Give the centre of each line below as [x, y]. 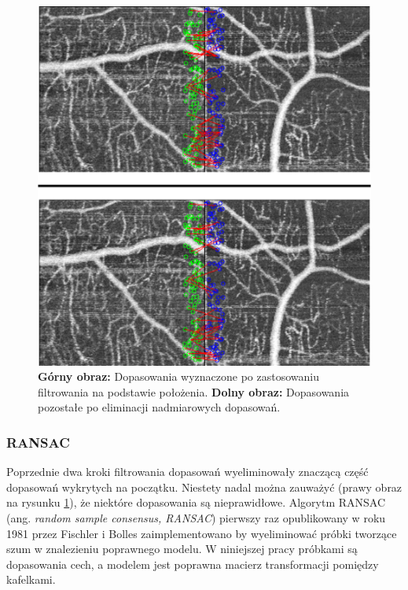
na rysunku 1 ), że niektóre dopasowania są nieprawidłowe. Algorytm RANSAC [196, 502]
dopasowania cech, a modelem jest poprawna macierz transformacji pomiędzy [193, 564]
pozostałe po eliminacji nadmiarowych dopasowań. [159, 407]
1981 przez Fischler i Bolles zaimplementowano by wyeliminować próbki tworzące [202, 533]
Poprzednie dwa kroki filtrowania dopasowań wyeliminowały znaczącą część [187, 472]
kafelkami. [31, 579]
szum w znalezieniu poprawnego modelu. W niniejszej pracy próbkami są [182, 549]
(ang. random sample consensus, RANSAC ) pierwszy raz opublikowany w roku [196, 517]
